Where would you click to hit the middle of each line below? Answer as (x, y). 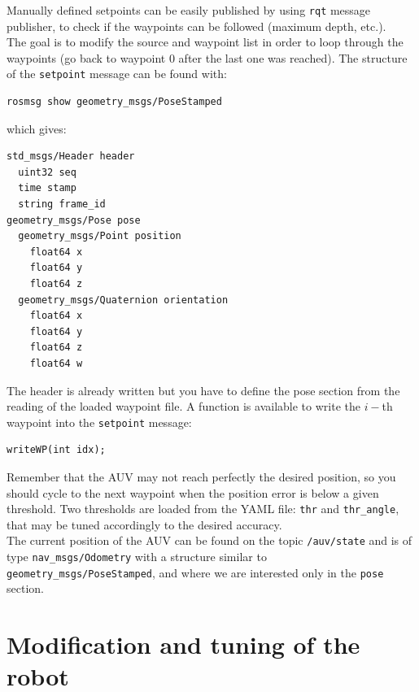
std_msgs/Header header (71, 157)
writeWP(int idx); (56, 450)
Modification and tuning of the (183, 644)
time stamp (47, 188)
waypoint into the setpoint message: (99, 422)
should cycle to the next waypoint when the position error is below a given (193, 492)
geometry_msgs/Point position (100, 236)
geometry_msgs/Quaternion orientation (123, 300)
